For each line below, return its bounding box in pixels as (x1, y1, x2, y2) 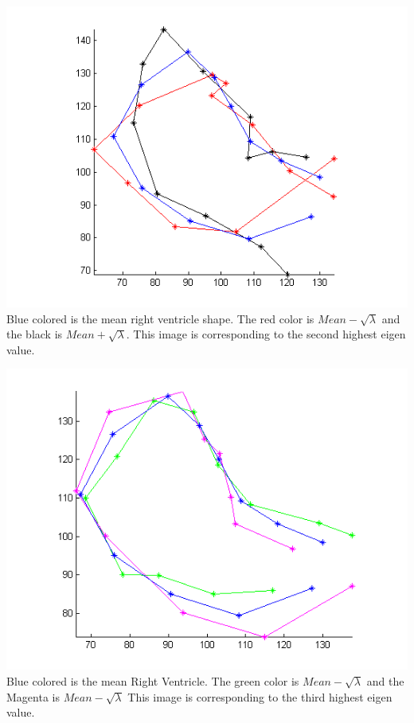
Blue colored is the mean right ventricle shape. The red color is (6, 310, 314, 326)
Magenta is (6, 688, 60, 705)
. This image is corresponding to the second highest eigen (126, 326, 406, 342)
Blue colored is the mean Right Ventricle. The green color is (6, 672, 299, 689)
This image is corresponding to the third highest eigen (127, 688, 393, 705)
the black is (6, 326, 63, 342)
